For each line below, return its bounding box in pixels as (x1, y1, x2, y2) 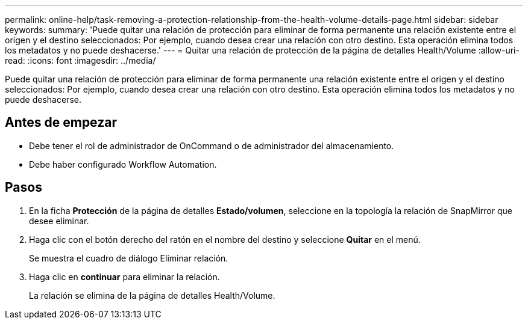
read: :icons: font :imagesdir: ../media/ (5, 55, 156, 66)
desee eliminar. (29, 215, 89, 226)
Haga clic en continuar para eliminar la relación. (29, 271, 220, 282)
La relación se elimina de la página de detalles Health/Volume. (29, 290, 275, 301)
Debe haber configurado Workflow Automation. (29, 159, 217, 170)
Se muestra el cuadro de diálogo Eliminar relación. (29, 252, 228, 263)
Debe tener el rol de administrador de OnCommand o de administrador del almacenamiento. (29, 140, 394, 151)
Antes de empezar (5, 115, 117, 130)
